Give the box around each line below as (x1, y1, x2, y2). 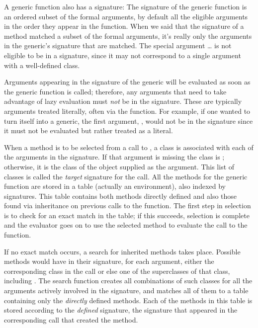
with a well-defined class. (4, 60, 80, 70)
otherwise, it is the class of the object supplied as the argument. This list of (4, 161, 235, 171)
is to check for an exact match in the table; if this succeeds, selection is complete (4, 210, 250, 220)
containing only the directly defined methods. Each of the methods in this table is (4, 295, 253, 305)
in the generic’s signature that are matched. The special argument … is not (4, 40, 232, 51)
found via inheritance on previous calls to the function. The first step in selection (4, 200, 251, 211)
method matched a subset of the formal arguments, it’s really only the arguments (4, 30, 252, 41)
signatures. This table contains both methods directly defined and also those (4, 190, 237, 201)
